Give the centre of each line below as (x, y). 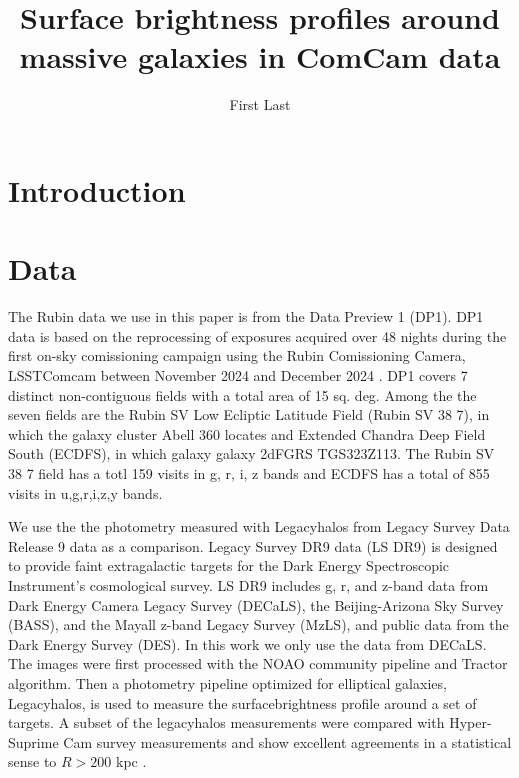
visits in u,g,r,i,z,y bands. (85, 492)
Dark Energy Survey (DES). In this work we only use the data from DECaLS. (247, 643)
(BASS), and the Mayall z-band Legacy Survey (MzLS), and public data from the (258, 624)
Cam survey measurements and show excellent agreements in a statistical (287, 741)
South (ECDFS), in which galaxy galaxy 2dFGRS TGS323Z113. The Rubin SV (251, 453)
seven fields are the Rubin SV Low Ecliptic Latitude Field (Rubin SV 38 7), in (249, 414)
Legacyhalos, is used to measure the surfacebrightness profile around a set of (242, 702)
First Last (260, 104)
